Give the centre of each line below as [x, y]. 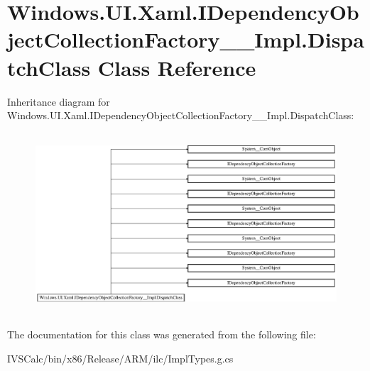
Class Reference [177, 67]
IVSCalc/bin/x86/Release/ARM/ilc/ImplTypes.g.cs [120, 358]
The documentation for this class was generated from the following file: [162, 334]
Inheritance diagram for [59, 101]
